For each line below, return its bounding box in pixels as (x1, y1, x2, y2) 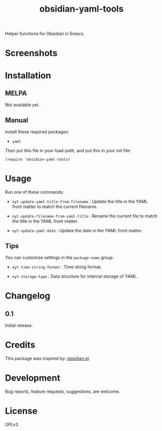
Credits (5, 339, 35, 351)
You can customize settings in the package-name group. (5, 255, 114, 260)
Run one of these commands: (5, 189, 64, 195)
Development (5, 372, 61, 383)
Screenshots (5, 48, 58, 59)
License (5, 406, 38, 416)
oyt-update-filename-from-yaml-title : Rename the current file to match (12, 213, 158, 219)
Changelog (5, 290, 50, 302)
